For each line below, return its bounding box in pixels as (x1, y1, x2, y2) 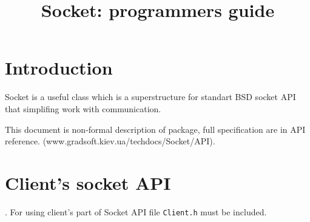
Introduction (5, 55, 113, 80)
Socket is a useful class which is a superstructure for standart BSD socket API (5, 90, 296, 103)
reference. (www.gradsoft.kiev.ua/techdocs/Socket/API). (5, 135, 215, 147)
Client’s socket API (5, 170, 171, 195)
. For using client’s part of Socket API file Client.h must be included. (5, 205, 267, 218)
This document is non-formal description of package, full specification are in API (5, 123, 306, 135)
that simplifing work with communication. (5, 102, 161, 115)
